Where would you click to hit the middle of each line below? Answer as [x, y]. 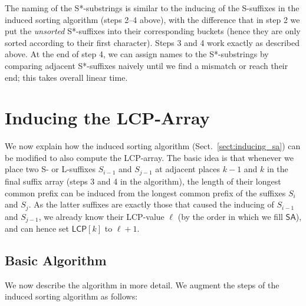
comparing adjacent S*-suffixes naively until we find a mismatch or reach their [147, 65]
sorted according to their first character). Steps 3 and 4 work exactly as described [152, 42]
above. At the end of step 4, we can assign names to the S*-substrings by [137, 54]
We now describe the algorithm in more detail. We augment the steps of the [142, 284]
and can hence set [37, 228]
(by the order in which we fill [230, 216]
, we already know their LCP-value [101, 216]
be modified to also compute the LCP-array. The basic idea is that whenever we [149, 157]
